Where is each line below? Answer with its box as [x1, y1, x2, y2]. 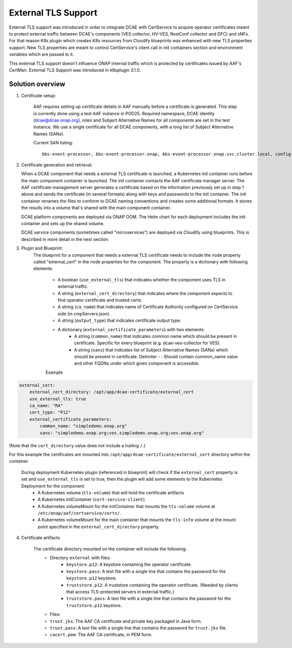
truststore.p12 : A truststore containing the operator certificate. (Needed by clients [66, 582, 238, 588]
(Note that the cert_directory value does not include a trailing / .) [9, 442, 146, 448]
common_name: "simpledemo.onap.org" [39, 423, 128, 429]
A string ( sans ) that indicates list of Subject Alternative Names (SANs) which [74, 347, 228, 352]
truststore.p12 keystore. [66, 602, 122, 608]
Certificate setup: [21, 92, 56, 98]
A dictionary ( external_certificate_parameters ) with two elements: [57, 326, 205, 333]
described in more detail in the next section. [21, 236, 109, 242]
